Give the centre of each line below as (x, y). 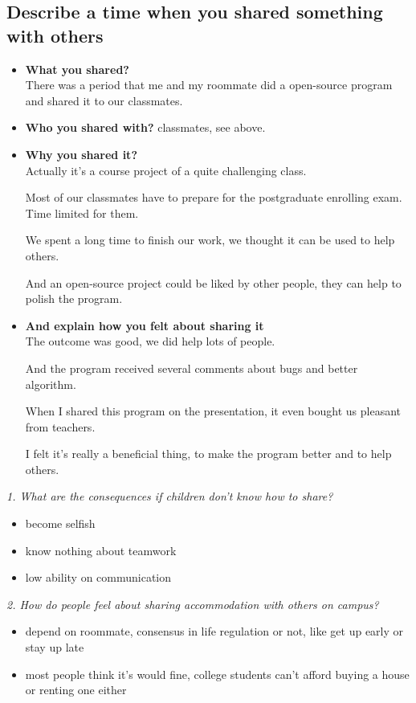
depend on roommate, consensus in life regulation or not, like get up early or (214, 631)
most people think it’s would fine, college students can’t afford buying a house (217, 674)
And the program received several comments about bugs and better (192, 368)
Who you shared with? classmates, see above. (145, 127)
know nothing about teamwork (101, 550)
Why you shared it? (81, 154)
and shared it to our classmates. (104, 100)
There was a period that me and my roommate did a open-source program (209, 85)
